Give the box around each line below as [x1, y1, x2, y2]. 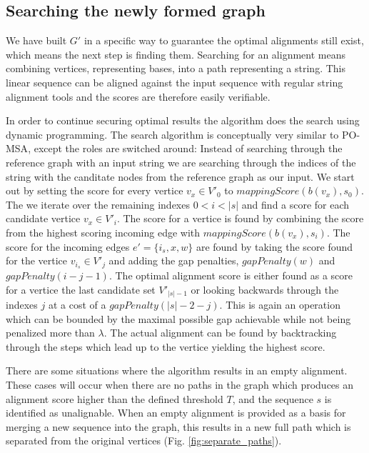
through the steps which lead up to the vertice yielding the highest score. [6, 339, 325, 354]
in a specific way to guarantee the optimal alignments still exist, [84, 33, 364, 48]
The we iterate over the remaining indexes [6, 196, 190, 211]
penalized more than [6, 325, 95, 340]
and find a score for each [241, 196, 350, 211]
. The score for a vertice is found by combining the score [116, 211, 364, 226]
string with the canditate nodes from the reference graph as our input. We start [6, 169, 355, 184]
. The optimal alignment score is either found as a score [108, 267, 353, 282]
